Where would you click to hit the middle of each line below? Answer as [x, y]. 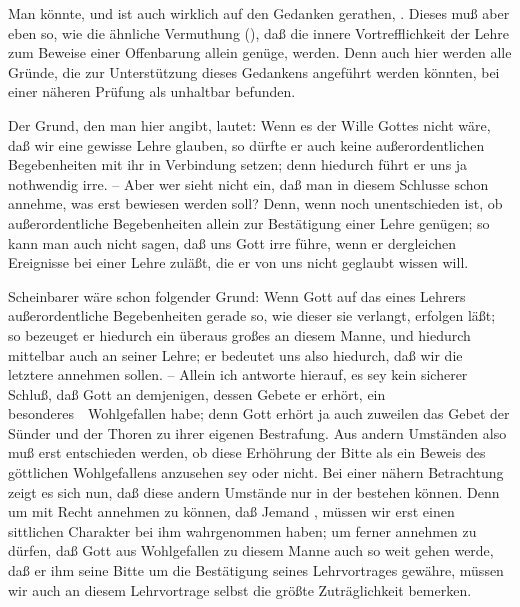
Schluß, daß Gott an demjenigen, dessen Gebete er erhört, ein [197, 393]
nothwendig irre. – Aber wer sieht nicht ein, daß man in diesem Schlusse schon [248, 183]
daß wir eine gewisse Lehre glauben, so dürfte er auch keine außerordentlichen [246, 144]
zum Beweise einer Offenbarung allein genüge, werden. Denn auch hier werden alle [260, 52]
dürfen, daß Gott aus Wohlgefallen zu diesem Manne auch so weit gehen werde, [251, 550]
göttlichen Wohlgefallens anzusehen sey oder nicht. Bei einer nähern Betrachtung [256, 472]
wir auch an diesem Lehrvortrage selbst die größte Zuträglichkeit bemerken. [240, 589]
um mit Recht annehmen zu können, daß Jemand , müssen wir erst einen [231, 511]
